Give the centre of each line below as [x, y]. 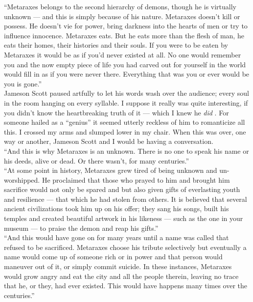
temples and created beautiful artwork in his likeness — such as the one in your [124, 218]
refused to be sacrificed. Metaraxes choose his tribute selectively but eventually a [125, 247]
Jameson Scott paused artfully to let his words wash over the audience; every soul [126, 93]
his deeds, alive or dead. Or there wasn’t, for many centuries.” [97, 160]
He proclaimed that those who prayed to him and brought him [136, 179]
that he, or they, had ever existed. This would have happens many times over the [126, 286]
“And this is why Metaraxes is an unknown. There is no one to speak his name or [126, 151]
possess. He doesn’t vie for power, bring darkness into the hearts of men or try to [126, 26]
